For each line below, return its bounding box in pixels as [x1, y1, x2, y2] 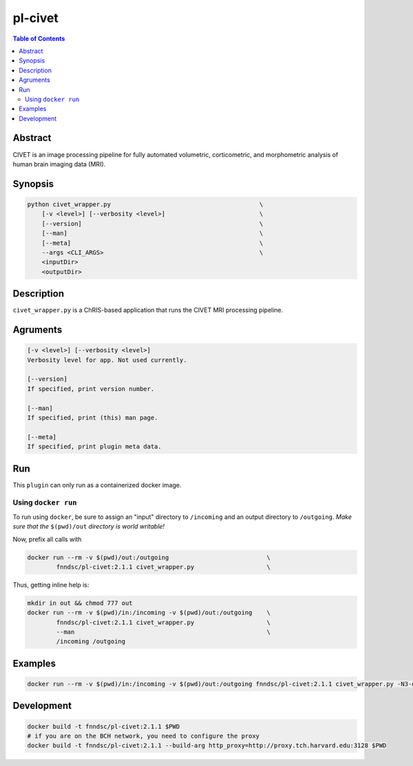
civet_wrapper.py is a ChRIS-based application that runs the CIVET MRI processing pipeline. [12, 306, 284, 315]
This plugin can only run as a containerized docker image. [12, 480, 182, 489]
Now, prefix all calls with [12, 535, 82, 543]
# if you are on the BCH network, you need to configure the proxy [27, 732, 260, 740]
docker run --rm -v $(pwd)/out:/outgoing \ [27, 553, 271, 561]
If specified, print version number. [27, 385, 155, 392]
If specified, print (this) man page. [27, 414, 158, 421]
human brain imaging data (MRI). [12, 160, 106, 168]
